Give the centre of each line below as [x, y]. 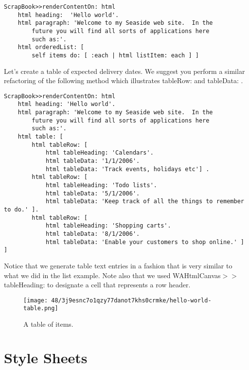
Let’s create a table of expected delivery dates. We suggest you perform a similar [124, 71]
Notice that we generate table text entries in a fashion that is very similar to [118, 265]
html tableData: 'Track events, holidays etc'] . [127, 169]
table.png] [41, 308]
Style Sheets [46, 357]
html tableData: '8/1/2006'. [93, 234]
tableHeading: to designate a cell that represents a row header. [97, 285]
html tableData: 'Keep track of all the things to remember [145, 202]
